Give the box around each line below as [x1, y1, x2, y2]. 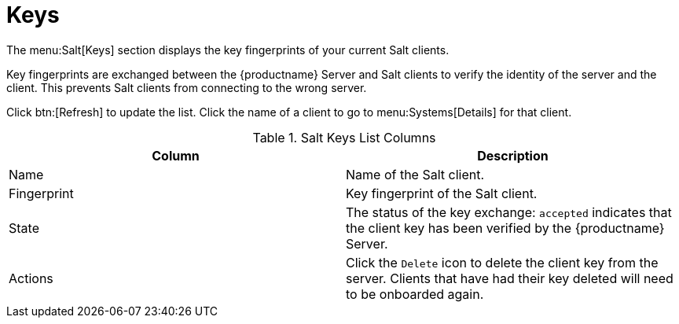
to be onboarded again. [346, 285, 484, 302]
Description [477, 147, 549, 164]
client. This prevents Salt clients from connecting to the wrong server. [6, 80, 367, 94]
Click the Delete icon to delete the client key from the [346, 254, 659, 271]
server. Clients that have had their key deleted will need [346, 270, 673, 286]
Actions [9, 270, 53, 286]
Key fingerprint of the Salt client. [346, 185, 538, 201]
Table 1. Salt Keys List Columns [252, 129, 436, 145]
